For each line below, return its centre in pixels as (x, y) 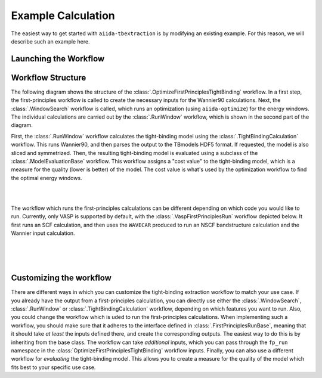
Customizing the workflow (61, 278)
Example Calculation (63, 16)
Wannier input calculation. (43, 233)
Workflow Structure (49, 78)
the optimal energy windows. (47, 178)
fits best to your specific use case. (53, 367)
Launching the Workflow (58, 59)
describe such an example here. (50, 41)
